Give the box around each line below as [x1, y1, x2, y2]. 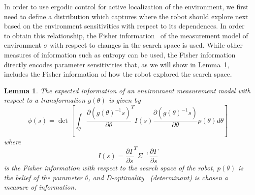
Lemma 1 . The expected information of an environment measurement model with [4, 85, 251, 95]
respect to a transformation [4, 95, 86, 105]
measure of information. [4, 182, 77, 192]
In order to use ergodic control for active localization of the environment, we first [4, 1, 249, 11]
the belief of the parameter [4, 172, 83, 182]
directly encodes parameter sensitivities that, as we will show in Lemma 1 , [4, 59, 229, 69]
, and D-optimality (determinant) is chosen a [88, 172, 228, 182]
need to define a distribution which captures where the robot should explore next [4, 11, 249, 21]
